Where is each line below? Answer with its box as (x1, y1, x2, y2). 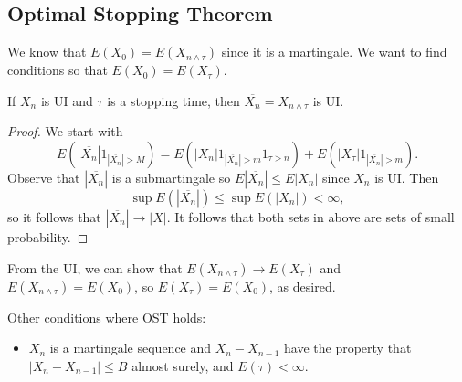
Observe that (7, 167, 80, 186)
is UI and (40, 90, 93, 110)
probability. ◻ (7, 227, 89, 246)
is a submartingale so (111, 167, 231, 186)
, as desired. (269, 276, 336, 295)
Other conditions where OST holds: (7, 307, 206, 326)
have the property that (284, 338, 412, 357)
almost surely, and (131, 355, 234, 375)
